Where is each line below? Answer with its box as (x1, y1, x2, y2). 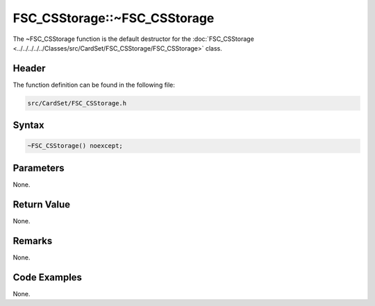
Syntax (12, 119, 44, 131)
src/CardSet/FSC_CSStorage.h (27, 99, 127, 107)
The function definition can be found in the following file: (12, 80, 175, 89)
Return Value (12, 198, 71, 210)
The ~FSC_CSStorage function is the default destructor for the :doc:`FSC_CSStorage (12, 35, 255, 43)
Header (12, 62, 46, 74)
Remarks (12, 235, 53, 246)
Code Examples (12, 271, 83, 283)
